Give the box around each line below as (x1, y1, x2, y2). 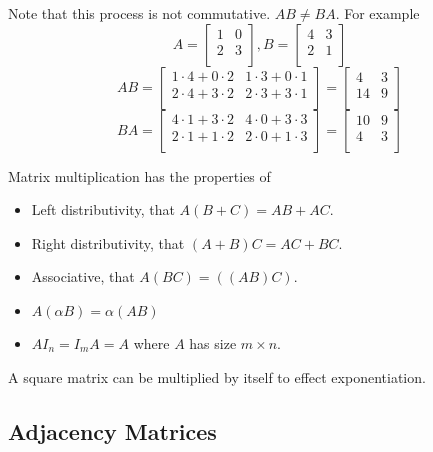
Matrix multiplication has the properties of (8, 165, 271, 186)
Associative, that (31, 266, 135, 287)
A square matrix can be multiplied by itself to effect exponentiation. (8, 366, 426, 387)
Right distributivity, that (31, 232, 185, 253)
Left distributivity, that (31, 199, 175, 220)
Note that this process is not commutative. (8, 3, 271, 23)
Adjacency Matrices (8, 415, 217, 446)
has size (189, 332, 237, 353)
